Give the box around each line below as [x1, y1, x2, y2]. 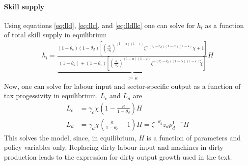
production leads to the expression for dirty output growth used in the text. [4, 152, 232, 162]
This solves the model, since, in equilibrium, [4, 132, 137, 142]
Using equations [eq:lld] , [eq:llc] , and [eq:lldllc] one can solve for [4, 20, 195, 30]
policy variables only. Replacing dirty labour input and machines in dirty [4, 142, 223, 152]
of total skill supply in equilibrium [4, 29, 107, 40]
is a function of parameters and [146, 132, 241, 142]
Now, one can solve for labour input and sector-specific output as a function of [4, 81, 241, 91]
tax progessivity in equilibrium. [4, 90, 98, 101]
